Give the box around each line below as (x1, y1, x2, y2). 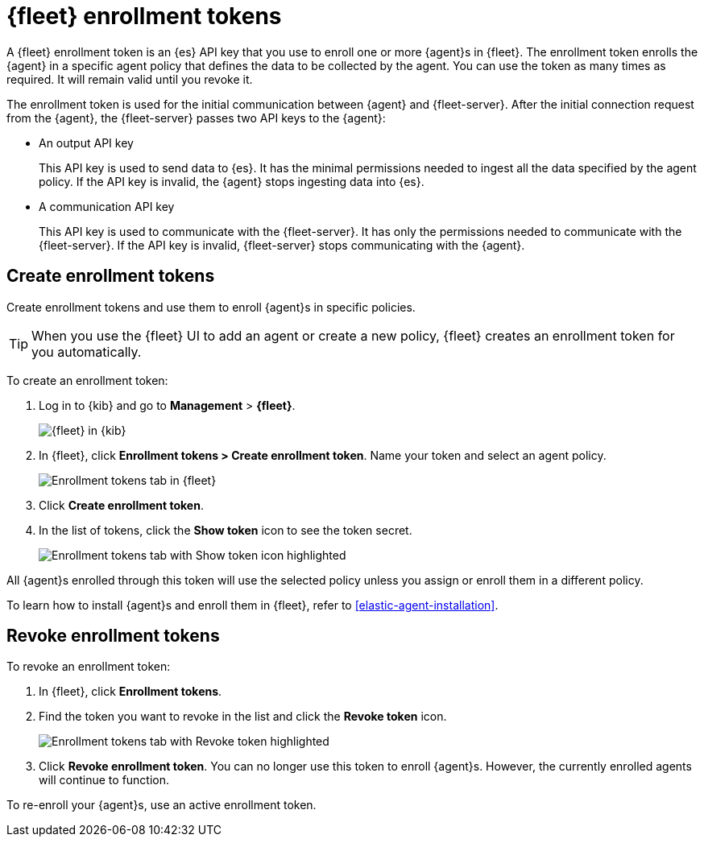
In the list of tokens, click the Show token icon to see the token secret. (39, 523, 412, 537)
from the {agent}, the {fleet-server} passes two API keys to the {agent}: (6, 110, 386, 125)
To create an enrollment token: (6, 373, 168, 387)
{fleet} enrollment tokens (6, 2, 282, 30)
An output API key (39, 135, 134, 150)
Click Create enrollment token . (39, 498, 204, 512)
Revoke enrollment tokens (6, 626, 220, 647)
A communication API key (39, 199, 175, 213)
